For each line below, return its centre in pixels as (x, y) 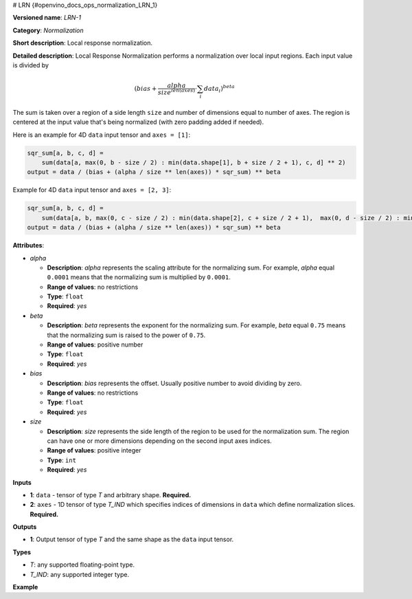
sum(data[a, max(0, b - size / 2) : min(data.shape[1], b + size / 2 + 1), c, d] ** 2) (194, 163)
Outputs (25, 527)
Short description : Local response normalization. (82, 43)
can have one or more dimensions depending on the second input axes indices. (160, 441)
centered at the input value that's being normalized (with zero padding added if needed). (138, 122)
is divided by (31, 65)
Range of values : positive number (95, 345)
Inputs (22, 482)
